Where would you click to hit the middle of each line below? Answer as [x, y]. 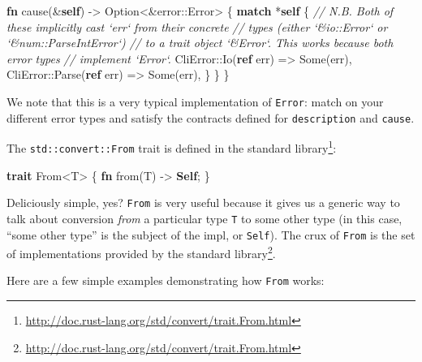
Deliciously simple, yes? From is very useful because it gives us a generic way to [203, 203]
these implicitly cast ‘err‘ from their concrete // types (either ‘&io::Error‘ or [197, 26]
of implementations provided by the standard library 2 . [141, 252]
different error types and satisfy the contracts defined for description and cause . [211, 117]
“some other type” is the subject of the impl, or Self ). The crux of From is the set [211, 234]
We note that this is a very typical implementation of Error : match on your [195, 101]
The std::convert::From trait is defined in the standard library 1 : [172, 147]
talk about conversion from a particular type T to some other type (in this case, [205, 218]
